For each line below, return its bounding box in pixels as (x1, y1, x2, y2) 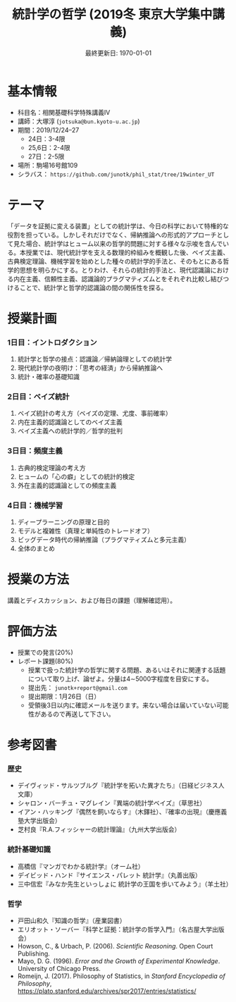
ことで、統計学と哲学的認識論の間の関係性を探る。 (19, 283, 168, 292)
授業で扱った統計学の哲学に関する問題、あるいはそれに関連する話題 (27, 665, 226, 674)
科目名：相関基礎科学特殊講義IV (17, 108, 111, 116)
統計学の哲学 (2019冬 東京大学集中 (11, 6, 213, 23)
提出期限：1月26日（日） (27, 692, 101, 700)
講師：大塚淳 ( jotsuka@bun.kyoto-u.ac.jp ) (17, 117, 140, 125)
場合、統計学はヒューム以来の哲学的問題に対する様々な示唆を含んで (25, 239, 223, 247)
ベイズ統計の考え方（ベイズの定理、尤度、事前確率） (17, 409, 172, 418)
